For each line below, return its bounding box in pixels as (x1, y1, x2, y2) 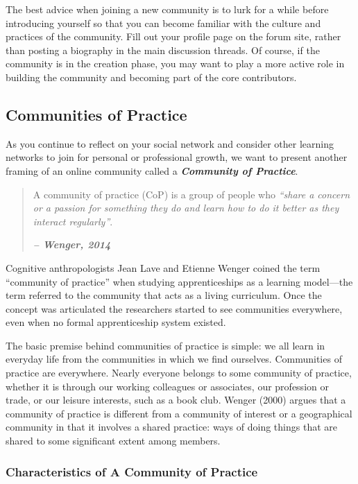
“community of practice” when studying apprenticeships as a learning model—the (6, 274, 353, 288)
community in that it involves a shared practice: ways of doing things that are (6, 420, 337, 434)
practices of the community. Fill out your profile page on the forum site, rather (6, 29, 341, 44)
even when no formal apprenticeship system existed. (6, 315, 226, 329)
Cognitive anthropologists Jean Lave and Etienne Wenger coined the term (6, 260, 321, 275)
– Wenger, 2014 (33, 237, 111, 252)
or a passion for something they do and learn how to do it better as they (33, 200, 339, 215)
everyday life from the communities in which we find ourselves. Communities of (6, 352, 342, 366)
